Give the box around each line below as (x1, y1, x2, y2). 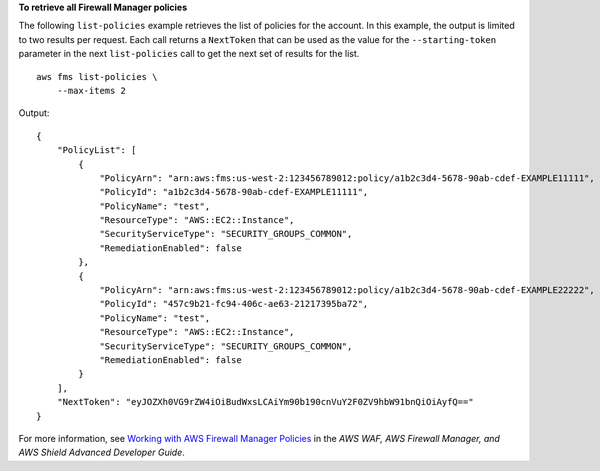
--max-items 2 (56, 85, 127, 96)
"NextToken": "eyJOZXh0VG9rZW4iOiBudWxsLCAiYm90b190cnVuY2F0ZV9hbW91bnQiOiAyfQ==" (56, 396, 474, 408)
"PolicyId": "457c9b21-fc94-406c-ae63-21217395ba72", (99, 298, 369, 310)
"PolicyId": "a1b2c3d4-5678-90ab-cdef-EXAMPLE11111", (99, 186, 369, 198)
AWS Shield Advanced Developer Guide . (18, 446, 185, 459)
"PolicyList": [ (56, 145, 137, 156)
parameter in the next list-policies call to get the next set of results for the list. (18, 48, 360, 60)
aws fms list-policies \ (36, 71, 158, 82)
